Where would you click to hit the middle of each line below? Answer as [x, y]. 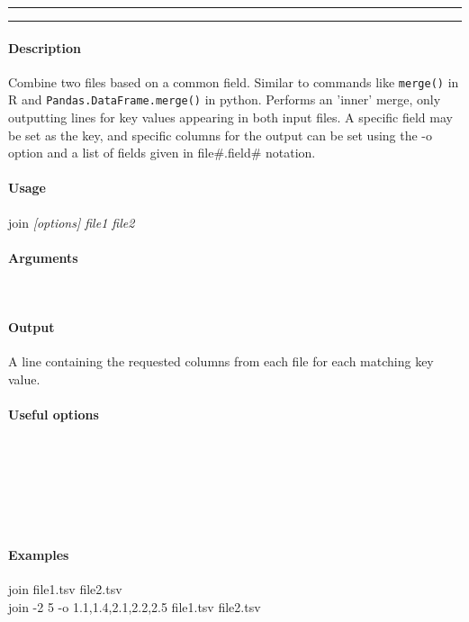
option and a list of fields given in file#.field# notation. [162, 153]
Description [45, 47]
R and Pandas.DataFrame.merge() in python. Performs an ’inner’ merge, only [225, 99]
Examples [39, 555]
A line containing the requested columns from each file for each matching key [221, 361]
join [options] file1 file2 [72, 222]
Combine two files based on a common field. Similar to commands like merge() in [234, 81]
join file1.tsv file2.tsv [65, 589]
